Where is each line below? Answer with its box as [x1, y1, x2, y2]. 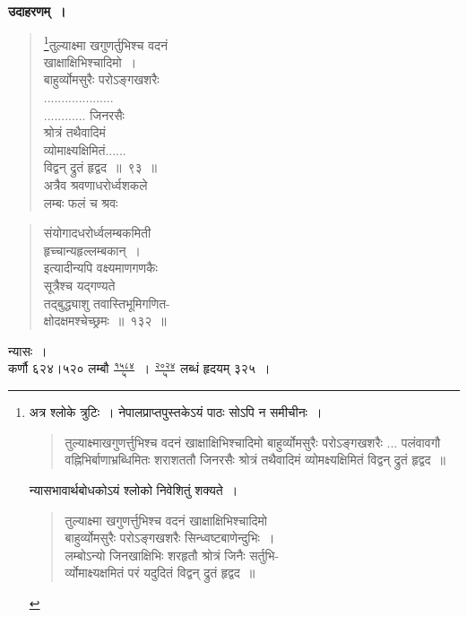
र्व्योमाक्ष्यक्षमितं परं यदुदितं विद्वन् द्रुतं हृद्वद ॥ [65, 563, 255, 582]
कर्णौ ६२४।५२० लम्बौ [8, 359, 109, 378]
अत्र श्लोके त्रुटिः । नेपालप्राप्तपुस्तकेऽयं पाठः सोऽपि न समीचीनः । [29, 403, 323, 421]
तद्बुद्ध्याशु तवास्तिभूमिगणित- [43, 293, 170, 312]
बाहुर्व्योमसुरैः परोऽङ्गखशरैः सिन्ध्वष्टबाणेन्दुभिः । [65, 528, 275, 547]
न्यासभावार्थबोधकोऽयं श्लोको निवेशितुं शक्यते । [29, 480, 238, 499]
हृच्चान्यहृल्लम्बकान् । [43, 240, 141, 259]
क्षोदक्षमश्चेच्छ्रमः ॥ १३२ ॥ [43, 311, 167, 330]
